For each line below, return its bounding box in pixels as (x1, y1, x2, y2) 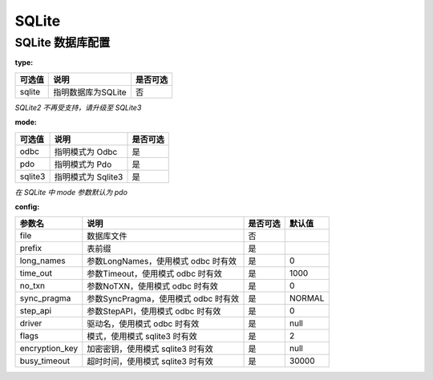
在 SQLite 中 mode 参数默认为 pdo (14, 187, 128, 196)
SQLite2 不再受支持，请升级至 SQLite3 (14, 103, 142, 112)
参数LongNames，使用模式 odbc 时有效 (87, 256, 237, 267)
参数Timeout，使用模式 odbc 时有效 (87, 269, 222, 280)
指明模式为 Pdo (54, 159, 112, 170)
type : (14, 58, 34, 67)
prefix (19, 243, 42, 254)
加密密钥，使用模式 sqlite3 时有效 (87, 343, 213, 354)
